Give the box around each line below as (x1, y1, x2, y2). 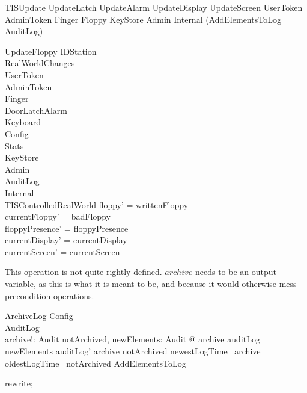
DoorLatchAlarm (5, 104, 67, 116)
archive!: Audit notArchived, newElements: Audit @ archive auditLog (5, 333, 260, 345)
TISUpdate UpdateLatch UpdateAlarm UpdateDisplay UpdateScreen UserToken (5, 1, 303, 13)
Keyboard (5, 116, 41, 128)
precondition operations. (5, 289, 94, 302)
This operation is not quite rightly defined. (5, 265, 162, 278)
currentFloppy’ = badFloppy (5, 210, 111, 223)
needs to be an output (195, 265, 277, 278)
